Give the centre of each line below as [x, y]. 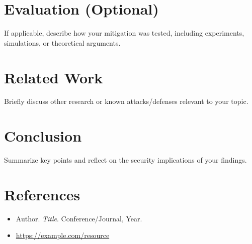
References [42, 194]
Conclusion [43, 136]
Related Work [54, 77]
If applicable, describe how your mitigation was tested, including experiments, [124, 33]
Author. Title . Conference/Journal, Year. [79, 218]
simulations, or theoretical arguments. [62, 42]
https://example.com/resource [63, 235]
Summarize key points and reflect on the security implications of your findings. [125, 160]
